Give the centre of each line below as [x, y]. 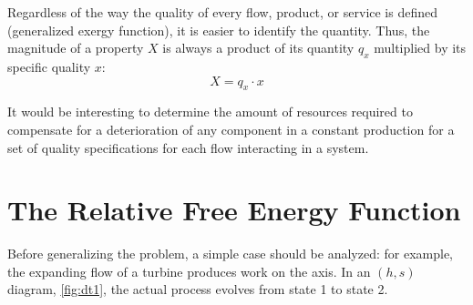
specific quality [49, 66]
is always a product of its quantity [258, 48]
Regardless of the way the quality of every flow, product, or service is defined [223, 12]
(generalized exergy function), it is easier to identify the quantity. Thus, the [219, 30]
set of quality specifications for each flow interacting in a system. [188, 147]
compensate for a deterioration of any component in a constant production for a [231, 129]
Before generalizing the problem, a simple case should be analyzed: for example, [231, 254]
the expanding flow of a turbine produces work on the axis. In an [189, 271]
